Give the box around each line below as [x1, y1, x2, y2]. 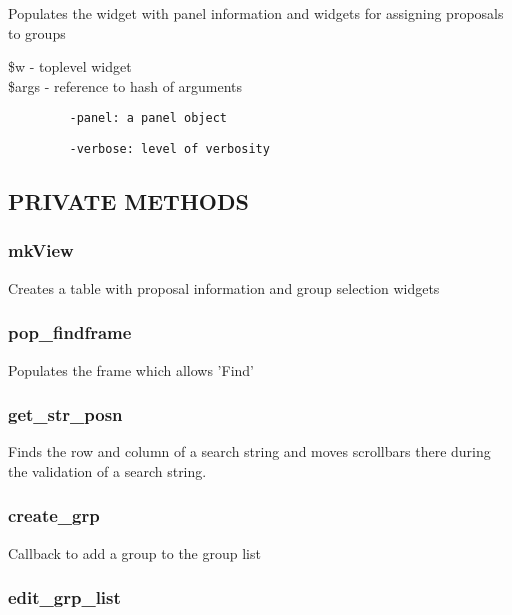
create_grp [8, 503, 100, 528]
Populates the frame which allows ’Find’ [8, 359, 254, 380]
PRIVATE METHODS [8, 186, 249, 217]
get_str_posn [8, 402, 123, 427]
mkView [8, 238, 74, 263]
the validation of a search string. [8, 460, 207, 481]
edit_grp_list [8, 585, 121, 610]
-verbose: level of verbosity [69, 142, 270, 157]
